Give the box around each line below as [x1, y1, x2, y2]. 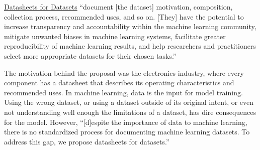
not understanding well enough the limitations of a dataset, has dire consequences [4, 106, 256, 117]
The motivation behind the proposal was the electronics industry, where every [4, 67, 244, 78]
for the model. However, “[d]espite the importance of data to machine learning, [4, 116, 247, 127]
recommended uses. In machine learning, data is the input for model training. [4, 87, 243, 97]
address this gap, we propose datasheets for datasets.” [4, 136, 169, 146]
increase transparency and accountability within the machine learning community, [4, 21, 256, 32]
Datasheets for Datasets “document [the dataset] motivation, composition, [4, 2, 233, 12]
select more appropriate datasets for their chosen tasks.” [4, 50, 177, 61]
